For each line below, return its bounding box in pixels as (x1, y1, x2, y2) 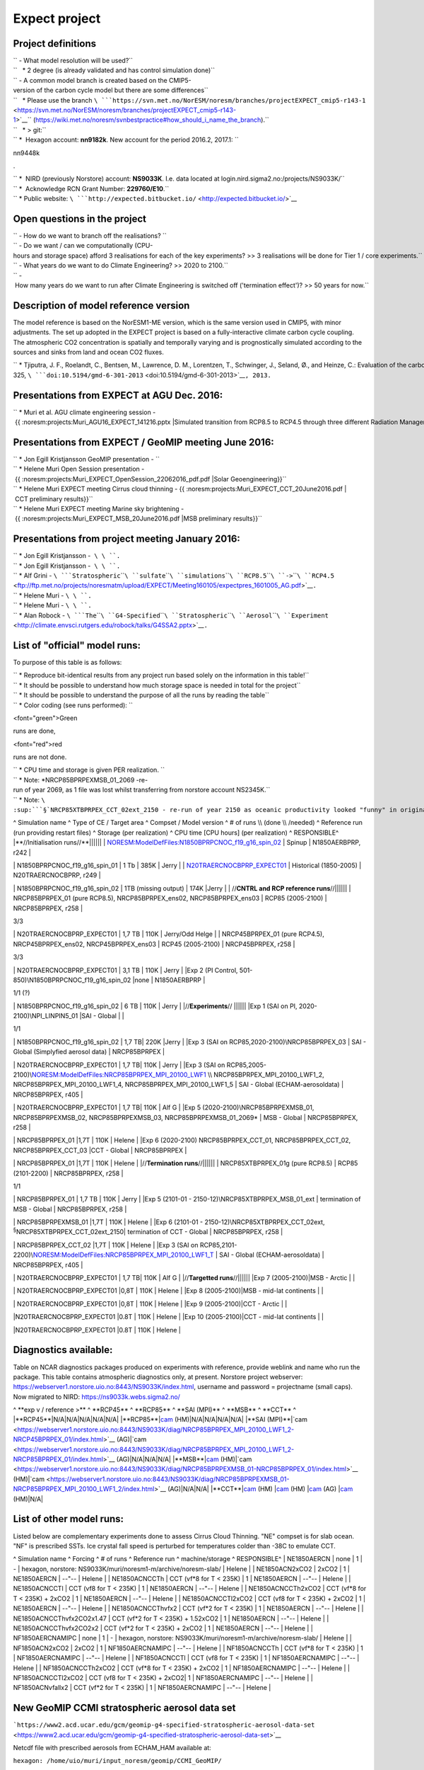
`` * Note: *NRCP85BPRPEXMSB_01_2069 (13, 775, 135, 784)
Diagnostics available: (13, 1344, 113, 1356)
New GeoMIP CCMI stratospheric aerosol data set (13, 1702, 236, 1714)
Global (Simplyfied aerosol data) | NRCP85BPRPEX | (13, 1048, 165, 1056)
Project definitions (13, 38, 97, 50)
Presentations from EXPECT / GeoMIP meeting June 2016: (13, 436, 275, 448)
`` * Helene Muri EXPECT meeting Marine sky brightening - (13, 505, 184, 513)
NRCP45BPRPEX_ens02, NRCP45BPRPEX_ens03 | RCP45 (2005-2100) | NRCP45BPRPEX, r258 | (13, 940, 295, 948)
